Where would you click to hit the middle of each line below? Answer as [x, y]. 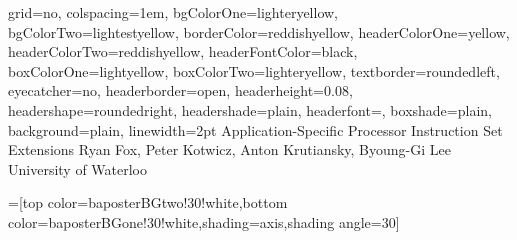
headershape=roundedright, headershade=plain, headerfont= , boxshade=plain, [250, 109]
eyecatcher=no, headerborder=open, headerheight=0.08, [180, 90]
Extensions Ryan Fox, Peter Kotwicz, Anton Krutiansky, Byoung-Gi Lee [229, 149]
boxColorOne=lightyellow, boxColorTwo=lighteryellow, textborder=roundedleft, [254, 70]
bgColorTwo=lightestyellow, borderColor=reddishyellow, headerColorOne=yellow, [259, 31]
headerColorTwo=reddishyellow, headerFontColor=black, [183, 51]
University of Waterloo [78, 168]
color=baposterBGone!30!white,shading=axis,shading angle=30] [204, 221]
